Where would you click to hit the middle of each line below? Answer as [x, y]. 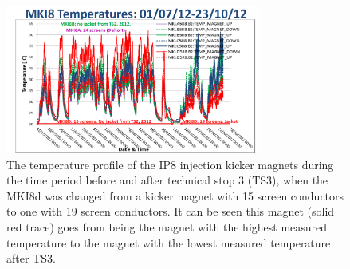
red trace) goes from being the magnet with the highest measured [167, 226]
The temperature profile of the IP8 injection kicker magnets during [170, 164]
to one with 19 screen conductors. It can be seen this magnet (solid [171, 211]
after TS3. [31, 258]
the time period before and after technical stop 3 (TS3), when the [167, 180]
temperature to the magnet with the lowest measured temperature [169, 242]
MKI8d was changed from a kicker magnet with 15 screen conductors [175, 195]
